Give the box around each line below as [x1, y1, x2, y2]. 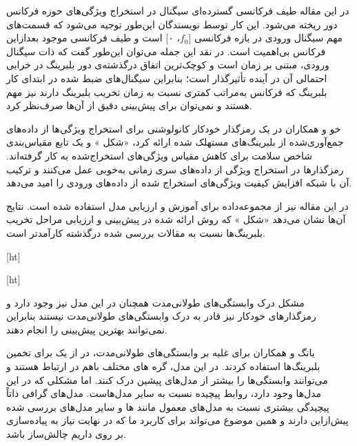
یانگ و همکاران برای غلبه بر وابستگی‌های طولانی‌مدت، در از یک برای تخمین [6, 345, 315, 360]
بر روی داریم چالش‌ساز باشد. [6, 427, 126, 441]
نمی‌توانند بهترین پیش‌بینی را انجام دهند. [6, 322, 167, 336]
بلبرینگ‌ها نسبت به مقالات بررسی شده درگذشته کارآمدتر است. [6, 225, 265, 240]
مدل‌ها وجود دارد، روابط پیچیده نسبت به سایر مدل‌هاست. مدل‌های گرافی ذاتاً [6, 386, 322, 400]
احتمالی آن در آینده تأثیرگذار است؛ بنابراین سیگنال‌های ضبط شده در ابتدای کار [6, 70, 327, 85]
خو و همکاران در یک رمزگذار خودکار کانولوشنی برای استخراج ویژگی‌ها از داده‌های [6, 121, 341, 135]
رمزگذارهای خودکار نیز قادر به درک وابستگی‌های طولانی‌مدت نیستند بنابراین [6, 309, 316, 323]
